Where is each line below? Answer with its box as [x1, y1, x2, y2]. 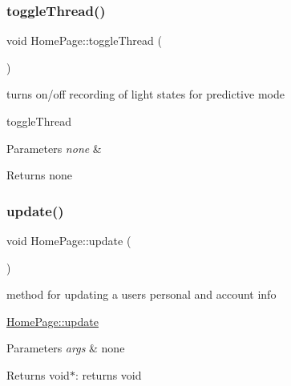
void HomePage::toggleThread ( [6, 32, 162, 49]
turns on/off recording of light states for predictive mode [6, 86, 285, 103]
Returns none [6, 167, 72, 183]
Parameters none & [6, 139, 102, 156]
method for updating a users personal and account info [6, 286, 277, 303]
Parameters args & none [6, 340, 125, 356]
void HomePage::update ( [6, 232, 131, 248]
